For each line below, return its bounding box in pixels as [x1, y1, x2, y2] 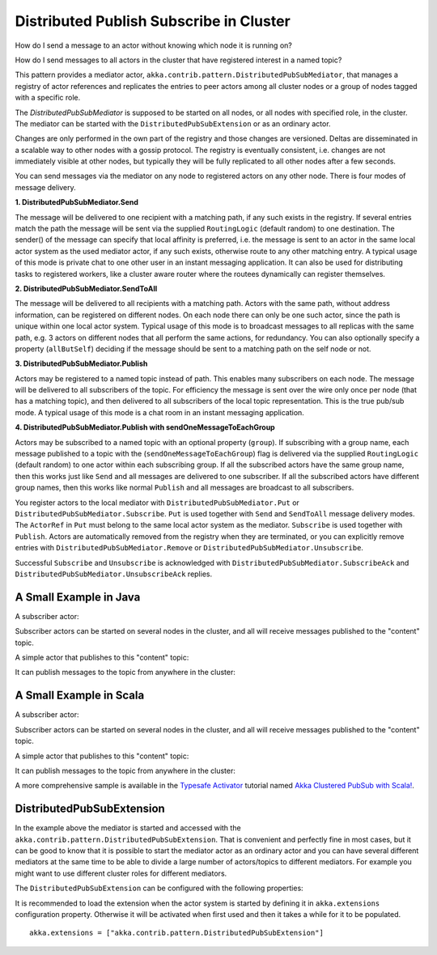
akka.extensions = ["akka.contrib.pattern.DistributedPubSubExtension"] [29, 928, 324, 938]
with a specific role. [15, 93, 81, 103]
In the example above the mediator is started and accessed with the [15, 823, 242, 833]
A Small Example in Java [15, 590, 141, 604]
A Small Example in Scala [15, 689, 145, 702]
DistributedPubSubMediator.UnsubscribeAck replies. [15, 569, 213, 579]
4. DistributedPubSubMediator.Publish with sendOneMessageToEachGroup [15, 422, 275, 432]
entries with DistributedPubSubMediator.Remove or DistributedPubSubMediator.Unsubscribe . [15, 543, 364, 553]
